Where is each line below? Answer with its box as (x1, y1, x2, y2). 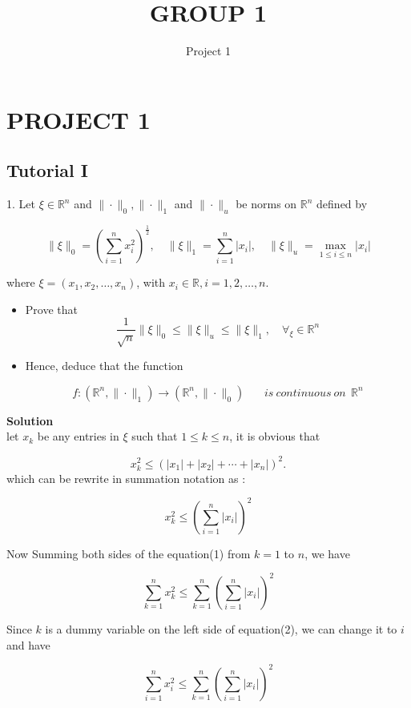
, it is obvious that (229, 428, 320, 445)
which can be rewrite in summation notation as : (6, 469, 246, 486)
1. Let (6, 195, 35, 212)
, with (136, 274, 166, 291)
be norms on (236, 195, 297, 212)
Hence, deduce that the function (25, 357, 183, 374)
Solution (6, 412, 54, 428)
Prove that (25, 300, 78, 317)
